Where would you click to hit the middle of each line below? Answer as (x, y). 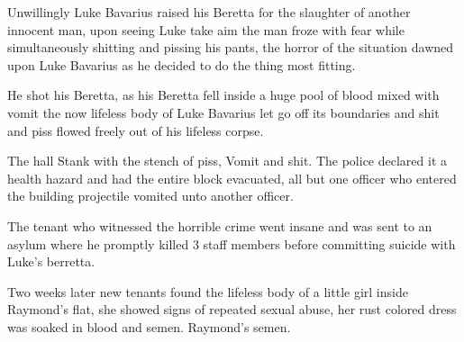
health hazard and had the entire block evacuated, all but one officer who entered (232, 178)
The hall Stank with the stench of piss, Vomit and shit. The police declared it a (227, 161)
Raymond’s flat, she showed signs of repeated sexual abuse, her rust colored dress (232, 309)
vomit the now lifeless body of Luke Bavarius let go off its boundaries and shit (223, 112)
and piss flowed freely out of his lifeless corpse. (136, 130)
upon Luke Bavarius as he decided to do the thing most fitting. (182, 64)
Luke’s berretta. (51, 261)
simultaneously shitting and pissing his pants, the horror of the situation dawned (231, 47)
